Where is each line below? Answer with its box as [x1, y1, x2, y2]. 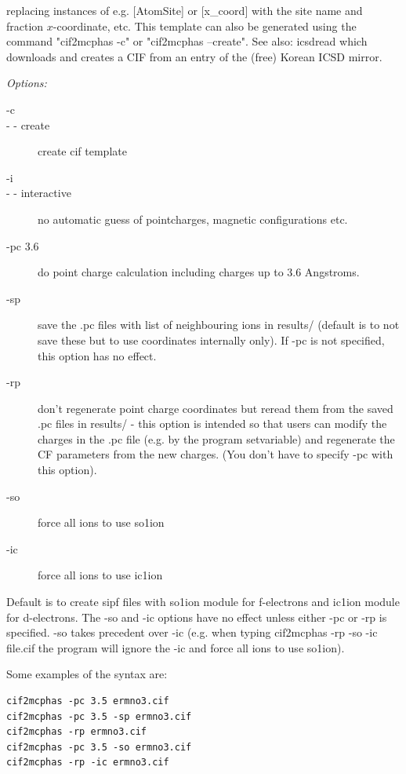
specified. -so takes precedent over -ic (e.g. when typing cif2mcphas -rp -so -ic [6, 624, 378, 641]
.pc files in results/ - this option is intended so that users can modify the [38, 415, 387, 432]
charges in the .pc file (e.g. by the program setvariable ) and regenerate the [38, 430, 395, 447]
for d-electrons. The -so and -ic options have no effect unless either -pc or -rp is [6, 608, 387, 625]
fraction [6, 17, 44, 34]
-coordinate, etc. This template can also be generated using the [53, 17, 357, 34]
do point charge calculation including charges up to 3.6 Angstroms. [38, 264, 360, 280]
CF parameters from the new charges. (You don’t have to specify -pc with [38, 446, 393, 462]
